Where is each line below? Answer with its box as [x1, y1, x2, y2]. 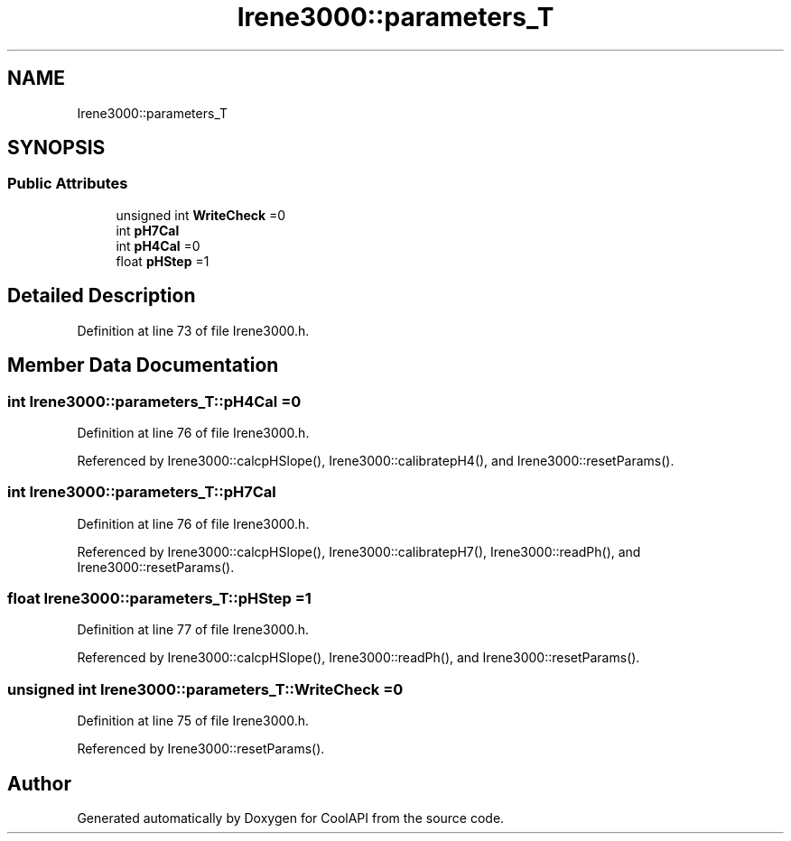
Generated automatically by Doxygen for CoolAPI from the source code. [77, 809, 505, 826]
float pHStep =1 [116, 253, 209, 269]
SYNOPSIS [7, 136, 106, 160]
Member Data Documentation [7, 354, 279, 377]
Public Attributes [7, 174, 128, 193]
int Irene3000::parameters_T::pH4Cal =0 [7, 392, 302, 411]
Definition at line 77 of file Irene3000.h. [77, 622, 310, 638]
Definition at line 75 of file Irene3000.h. [77, 713, 310, 729]
